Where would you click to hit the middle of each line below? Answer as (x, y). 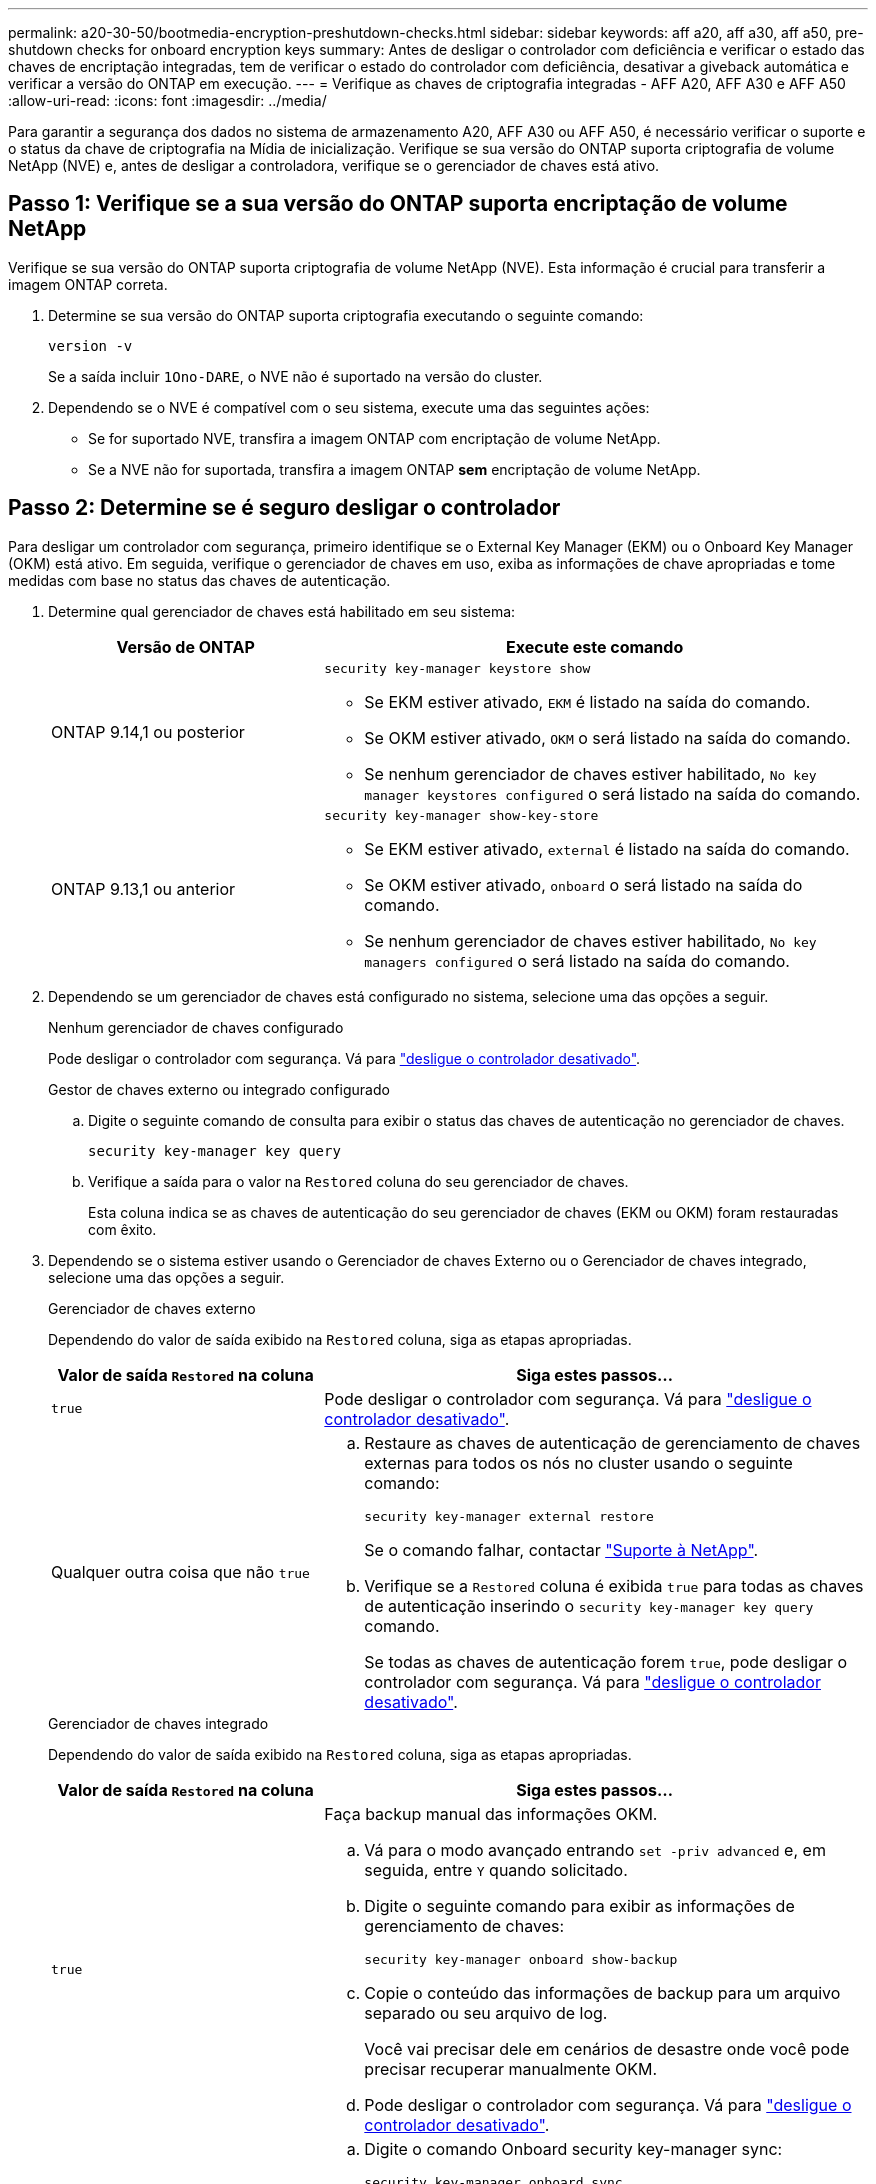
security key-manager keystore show (457, 668)
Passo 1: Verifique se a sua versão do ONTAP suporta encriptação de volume (398, 204)
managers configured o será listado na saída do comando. (577, 960)
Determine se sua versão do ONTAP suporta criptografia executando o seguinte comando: (346, 315)
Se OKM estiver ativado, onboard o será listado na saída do (583, 884)
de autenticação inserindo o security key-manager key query (589, 1605)
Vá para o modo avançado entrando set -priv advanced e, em (595, 1849)
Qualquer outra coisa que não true (180, 1572)
